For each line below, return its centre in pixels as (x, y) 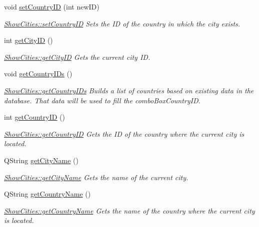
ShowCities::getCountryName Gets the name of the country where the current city (129, 210)
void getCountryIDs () (38, 74)
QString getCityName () (41, 160)
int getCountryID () (34, 117)
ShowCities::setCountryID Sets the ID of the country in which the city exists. (122, 23)
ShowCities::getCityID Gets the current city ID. (77, 57)
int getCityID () (28, 40)
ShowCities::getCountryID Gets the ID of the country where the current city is (124, 133)
